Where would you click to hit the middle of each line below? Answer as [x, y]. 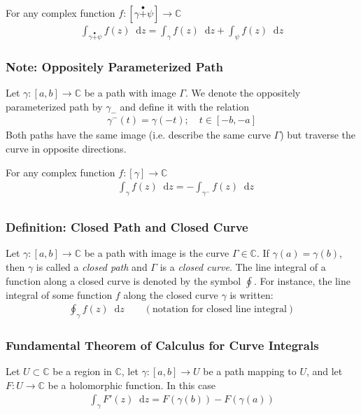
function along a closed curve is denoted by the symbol [123, 280]
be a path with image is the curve [157, 253]
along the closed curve [171, 294]
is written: [252, 294]
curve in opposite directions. [66, 149]
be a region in [82, 371]
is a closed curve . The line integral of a [243, 266]
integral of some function [59, 294]
